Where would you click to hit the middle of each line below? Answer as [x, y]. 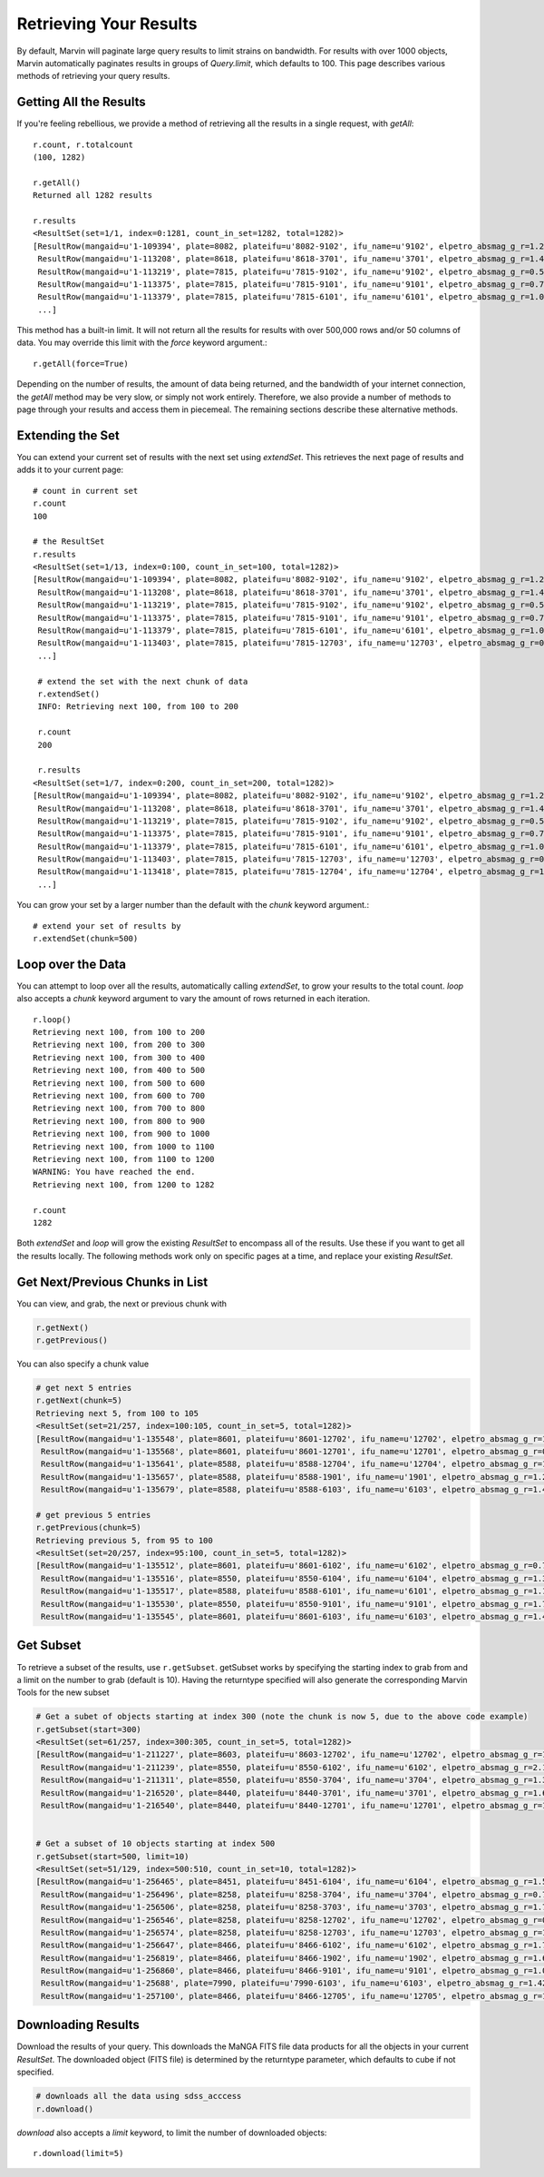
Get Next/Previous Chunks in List [112, 1281]
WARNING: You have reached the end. [114, 1172]
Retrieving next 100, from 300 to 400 [119, 1057]
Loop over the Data [72, 964]
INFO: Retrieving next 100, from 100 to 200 [138, 707]
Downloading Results [78, 2025]
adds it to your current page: [70, 470]
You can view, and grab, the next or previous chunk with [121, 1304]
